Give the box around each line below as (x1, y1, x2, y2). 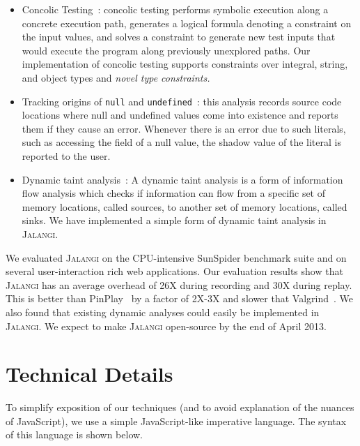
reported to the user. (22, 149, 111, 163)
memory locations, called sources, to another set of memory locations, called (22, 199, 347, 214)
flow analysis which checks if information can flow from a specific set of (22, 186, 325, 200)
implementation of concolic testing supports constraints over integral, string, (22, 57, 348, 71)
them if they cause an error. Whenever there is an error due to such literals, (22, 121, 346, 135)
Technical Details (6, 359, 173, 388)
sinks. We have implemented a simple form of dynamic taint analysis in (22, 213, 327, 228)
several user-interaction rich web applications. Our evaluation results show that (6, 264, 343, 278)
